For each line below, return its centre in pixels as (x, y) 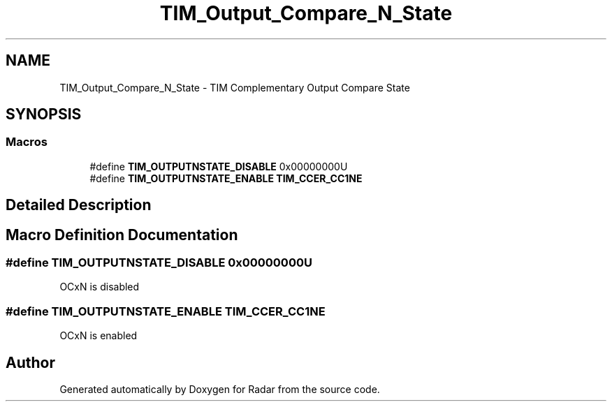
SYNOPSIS (44, 114)
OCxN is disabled (100, 287)
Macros (27, 142)
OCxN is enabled (99, 336)
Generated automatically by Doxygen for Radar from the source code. (220, 390)
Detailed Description (79, 205)
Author (30, 362)
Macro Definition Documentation (122, 235)
